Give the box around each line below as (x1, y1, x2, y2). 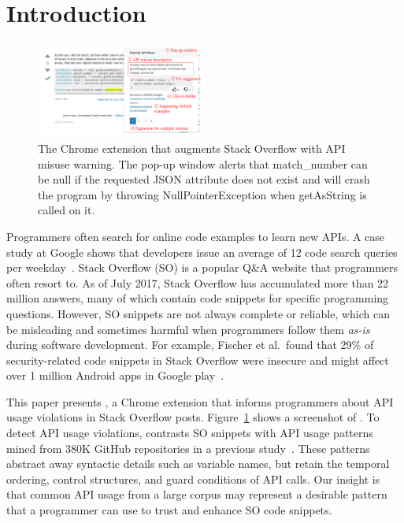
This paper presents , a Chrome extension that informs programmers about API (6, 393, 394, 410)
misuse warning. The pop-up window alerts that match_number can (38, 155, 368, 172)
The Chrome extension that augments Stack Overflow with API (38, 139, 346, 156)
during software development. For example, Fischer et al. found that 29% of (6, 336, 374, 353)
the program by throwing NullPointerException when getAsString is (38, 186, 367, 202)
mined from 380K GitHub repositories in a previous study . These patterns (6, 440, 370, 456)
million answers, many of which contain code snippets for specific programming (6, 290, 389, 306)
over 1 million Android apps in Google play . (6, 367, 224, 384)
